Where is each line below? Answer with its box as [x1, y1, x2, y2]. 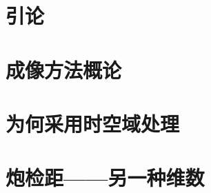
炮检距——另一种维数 [6, 163, 205, 192]
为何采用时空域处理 [6, 109, 180, 137]
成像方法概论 [6, 55, 122, 83]
